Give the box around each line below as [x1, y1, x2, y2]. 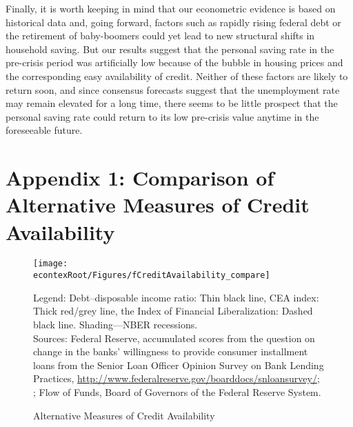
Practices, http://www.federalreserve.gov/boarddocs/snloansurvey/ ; [33, 371, 320, 386]
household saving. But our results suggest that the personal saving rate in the [6, 41, 334, 56]
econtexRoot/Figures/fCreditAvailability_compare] [33, 270, 270, 281]
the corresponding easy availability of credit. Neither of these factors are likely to [6, 68, 348, 83]
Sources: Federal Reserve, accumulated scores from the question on [33, 330, 315, 345]
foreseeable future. [6, 123, 83, 137]
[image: [33, 259, 68, 269]
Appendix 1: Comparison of [6, 163, 274, 192]
